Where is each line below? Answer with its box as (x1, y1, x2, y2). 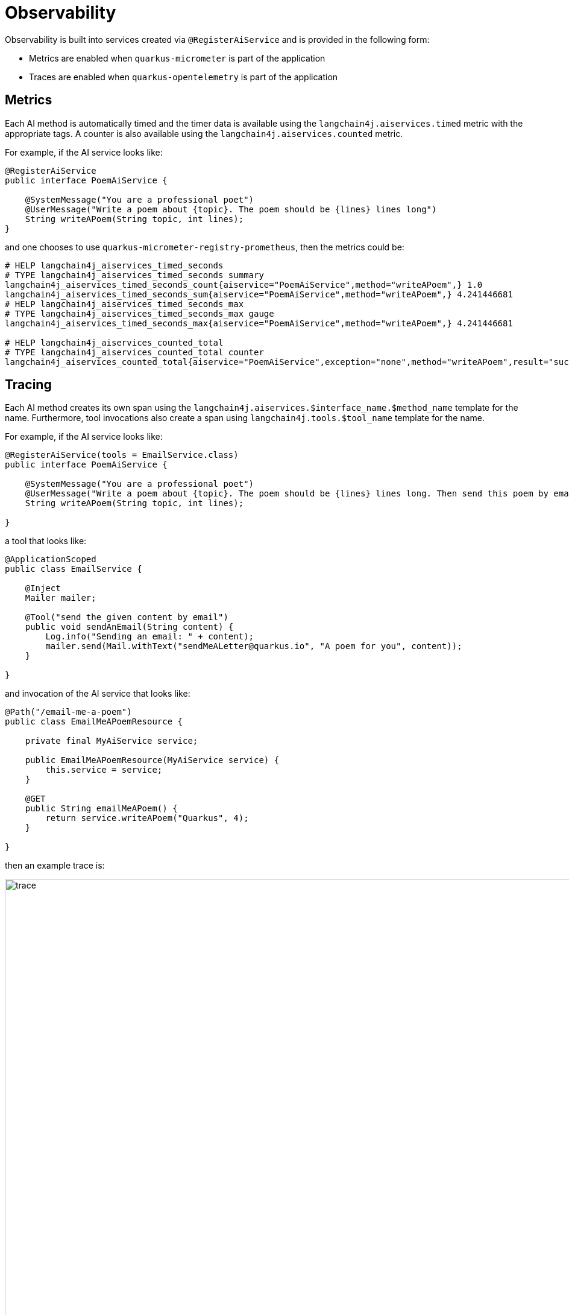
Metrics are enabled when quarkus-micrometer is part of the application (29, 52, 325, 63)
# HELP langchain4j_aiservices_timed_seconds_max (5, 299, 244, 309)
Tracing (5, 377, 52, 393)
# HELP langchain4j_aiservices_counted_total (5, 337, 224, 347)
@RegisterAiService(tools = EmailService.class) (5, 450, 239, 460)
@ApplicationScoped (5, 554, 96, 565)
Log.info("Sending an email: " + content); (45, 632, 254, 642)
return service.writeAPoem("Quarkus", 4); (45, 813, 249, 823)
